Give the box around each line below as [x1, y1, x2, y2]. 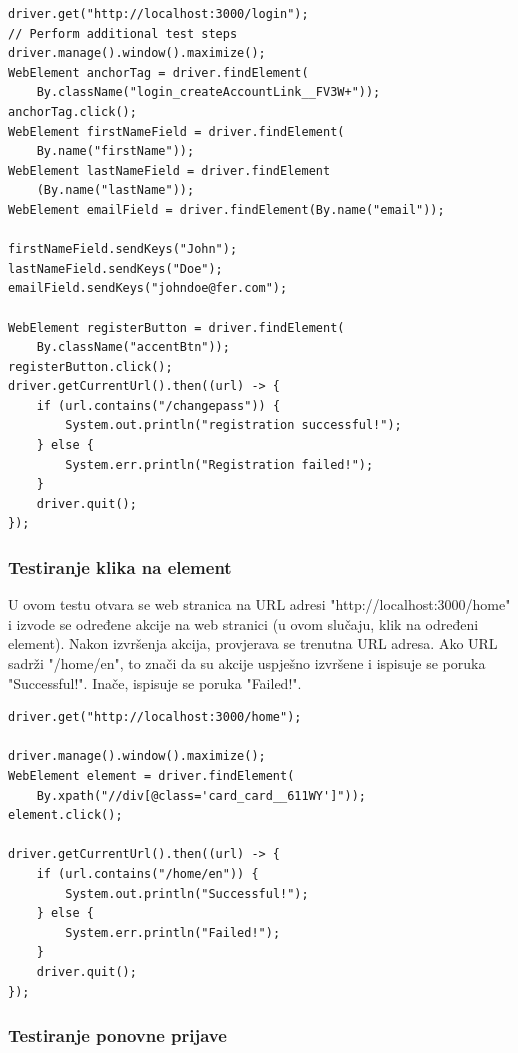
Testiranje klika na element [8, 554, 232, 579]
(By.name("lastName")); [36, 183, 195, 198]
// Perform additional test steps [8, 26, 238, 41]
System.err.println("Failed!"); [65, 925, 281, 940]
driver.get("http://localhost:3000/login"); [8, 7, 309, 21]
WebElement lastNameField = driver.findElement [8, 163, 331, 178]
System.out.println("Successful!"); [65, 886, 309, 901]
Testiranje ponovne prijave [8, 1023, 227, 1048]
